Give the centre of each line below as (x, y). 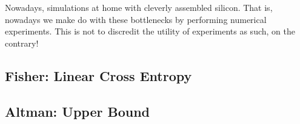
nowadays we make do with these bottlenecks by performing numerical (136, 19)
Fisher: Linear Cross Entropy (98, 75)
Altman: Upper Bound (78, 111)
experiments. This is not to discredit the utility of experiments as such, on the (150, 31)
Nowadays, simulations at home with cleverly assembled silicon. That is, (139, 7)
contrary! (22, 43)
